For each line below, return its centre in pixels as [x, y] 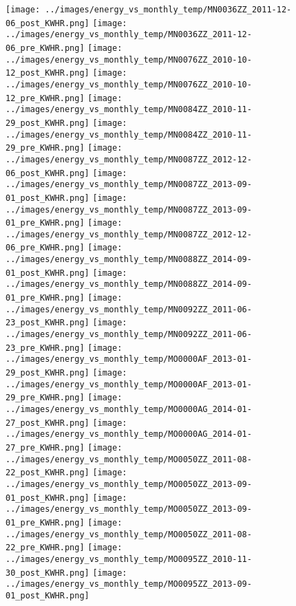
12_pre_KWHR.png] [45, 98]
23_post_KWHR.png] [47, 323]
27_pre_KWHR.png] [45, 447]
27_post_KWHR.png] [47, 423]
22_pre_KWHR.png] [45, 548]
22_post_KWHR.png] [47, 473]
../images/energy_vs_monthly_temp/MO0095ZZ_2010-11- [129, 559]
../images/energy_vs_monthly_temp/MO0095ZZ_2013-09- [129, 584]
